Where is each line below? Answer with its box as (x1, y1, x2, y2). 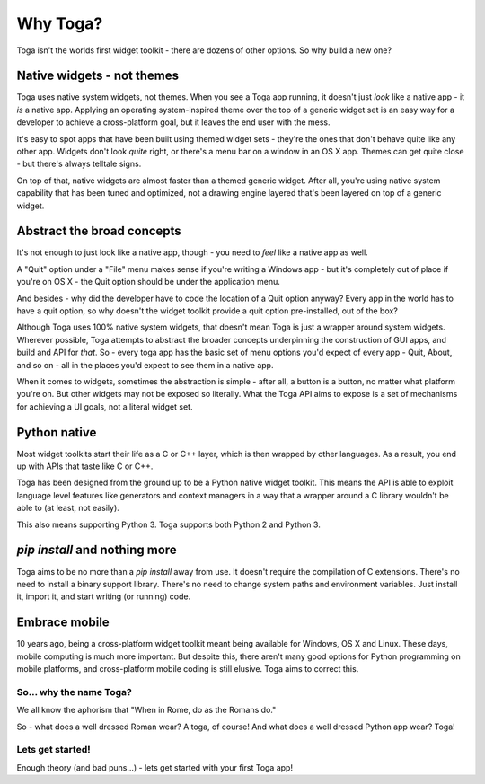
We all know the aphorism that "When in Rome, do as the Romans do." (16, 705, 277, 716)
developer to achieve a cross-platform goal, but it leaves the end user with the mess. (16, 117, 331, 128)
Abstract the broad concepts (16, 224, 181, 239)
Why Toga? (16, 13, 103, 33)
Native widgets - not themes (16, 68, 180, 84)
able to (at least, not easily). (16, 503, 120, 514)
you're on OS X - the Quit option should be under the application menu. (16, 277, 280, 287)
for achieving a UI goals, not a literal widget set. (16, 401, 193, 412)
